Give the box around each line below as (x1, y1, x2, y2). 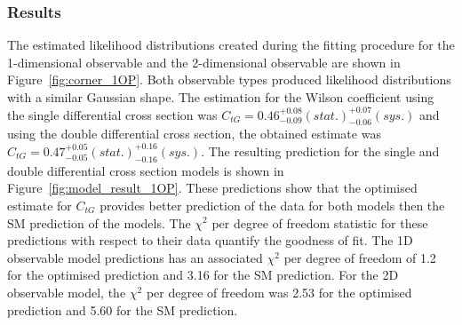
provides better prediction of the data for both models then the (100, 195, 445, 214)
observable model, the (7, 282, 126, 301)
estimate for (7, 195, 72, 214)
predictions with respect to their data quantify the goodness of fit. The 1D (7, 231, 413, 250)
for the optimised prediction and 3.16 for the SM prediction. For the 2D (7, 266, 399, 284)
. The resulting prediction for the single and (201, 141, 440, 160)
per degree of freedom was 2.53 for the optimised (146, 282, 412, 301)
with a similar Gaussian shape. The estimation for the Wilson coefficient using (7, 88, 434, 106)
